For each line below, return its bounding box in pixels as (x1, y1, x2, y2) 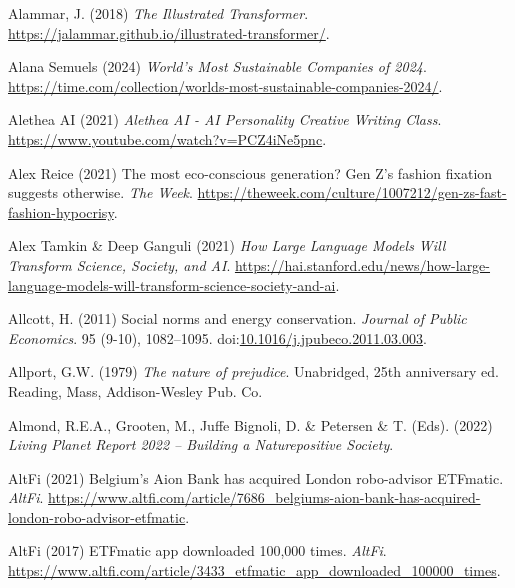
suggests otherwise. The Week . (8, 182, 193, 203)
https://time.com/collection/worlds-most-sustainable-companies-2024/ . (8, 75, 443, 96)
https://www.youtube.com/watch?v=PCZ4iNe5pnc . (8, 128, 327, 149)
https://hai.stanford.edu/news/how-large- (234, 254, 491, 275)
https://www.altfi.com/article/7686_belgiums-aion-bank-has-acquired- (48, 487, 481, 508)
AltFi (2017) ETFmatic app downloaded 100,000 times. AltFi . (8, 540, 387, 561)
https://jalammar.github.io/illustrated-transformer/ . (8, 22, 330, 43)
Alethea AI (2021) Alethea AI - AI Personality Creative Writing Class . (8, 109, 442, 130)
